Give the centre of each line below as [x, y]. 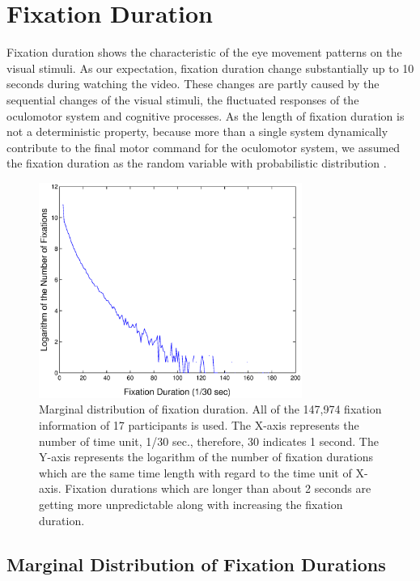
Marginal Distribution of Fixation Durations [196, 564]
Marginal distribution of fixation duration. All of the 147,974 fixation [210, 409]
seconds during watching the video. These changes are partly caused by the [193, 84]
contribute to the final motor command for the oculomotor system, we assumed [204, 147]
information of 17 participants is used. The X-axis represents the [199, 425]
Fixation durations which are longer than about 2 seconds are [218, 488]
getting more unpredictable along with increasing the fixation [191, 505]
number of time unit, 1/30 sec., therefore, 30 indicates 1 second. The [209, 441]
